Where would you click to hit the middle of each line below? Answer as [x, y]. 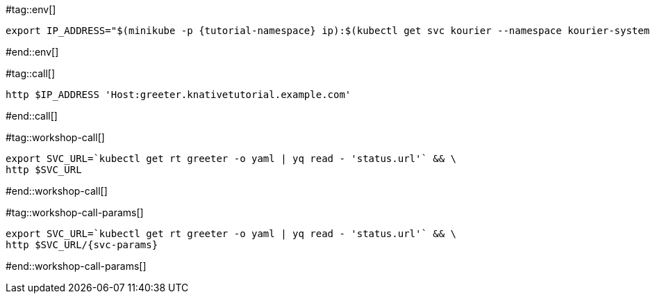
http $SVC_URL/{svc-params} [82, 245]
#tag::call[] [31, 73]
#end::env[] [32, 52]
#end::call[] [32, 116]
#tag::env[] [31, 9]
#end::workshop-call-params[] [76, 266]
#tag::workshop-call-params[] [75, 212]
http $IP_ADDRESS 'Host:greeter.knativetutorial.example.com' [179, 95]
